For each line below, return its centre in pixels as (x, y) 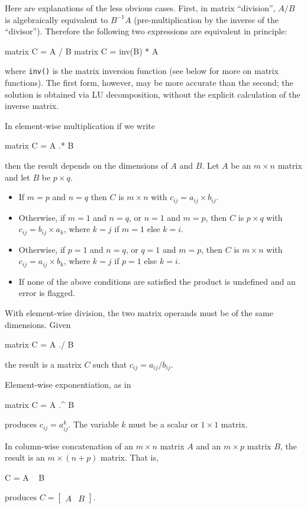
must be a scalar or (163, 424)
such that (110, 364)
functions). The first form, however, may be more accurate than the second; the (149, 83)
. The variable (93, 424)
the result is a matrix (43, 364)
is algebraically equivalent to (56, 19)
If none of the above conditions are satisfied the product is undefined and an (157, 281)
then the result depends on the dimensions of (86, 165)
